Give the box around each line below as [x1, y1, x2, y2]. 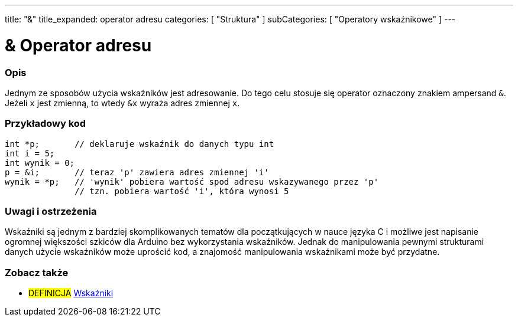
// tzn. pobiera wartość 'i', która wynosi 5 [75, 186, 289, 196]
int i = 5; [5, 148, 55, 158]
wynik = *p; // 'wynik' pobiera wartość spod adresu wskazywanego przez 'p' [5, 176, 379, 186]
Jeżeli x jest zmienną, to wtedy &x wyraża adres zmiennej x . [5, 97, 240, 108]
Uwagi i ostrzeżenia [5, 205, 97, 217]
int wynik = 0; [5, 158, 75, 168]
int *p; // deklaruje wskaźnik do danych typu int [5, 139, 274, 149]
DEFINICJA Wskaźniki [28, 288, 114, 299]
